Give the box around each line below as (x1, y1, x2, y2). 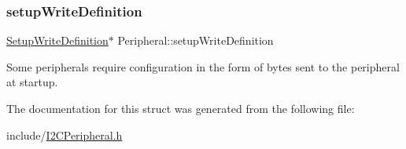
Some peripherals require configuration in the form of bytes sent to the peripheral (6, 58, 400, 74)
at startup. (6, 74, 58, 90)
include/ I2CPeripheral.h (6, 126, 123, 143)
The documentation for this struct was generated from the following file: (6, 100, 355, 116)
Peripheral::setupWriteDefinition (117, 32, 274, 49)
